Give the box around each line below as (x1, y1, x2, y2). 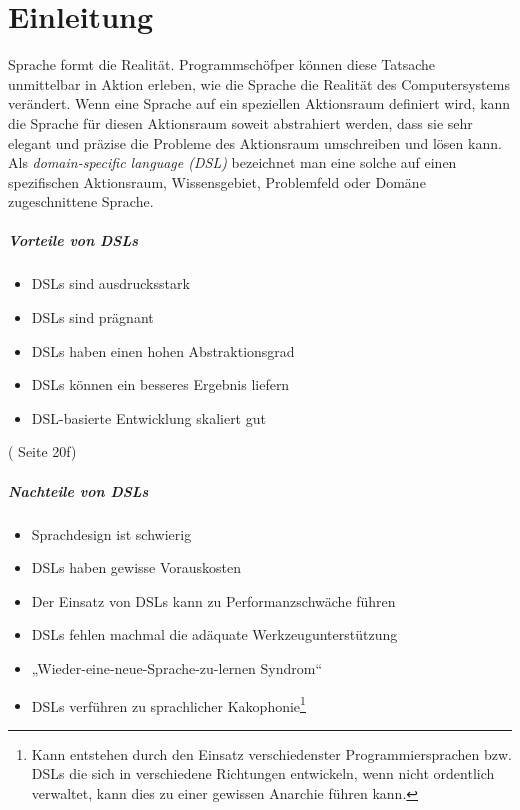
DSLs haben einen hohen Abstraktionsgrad (31, 340, 295, 361)
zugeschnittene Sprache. (8, 191, 154, 212)
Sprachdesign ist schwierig (31, 523, 192, 544)
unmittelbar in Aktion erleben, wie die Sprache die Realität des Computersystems (8, 73, 510, 94)
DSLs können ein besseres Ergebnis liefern (31, 374, 290, 395)
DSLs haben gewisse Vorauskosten (31, 557, 242, 578)
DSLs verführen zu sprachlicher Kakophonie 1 (31, 692, 306, 716)
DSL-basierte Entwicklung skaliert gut (31, 407, 266, 428)
